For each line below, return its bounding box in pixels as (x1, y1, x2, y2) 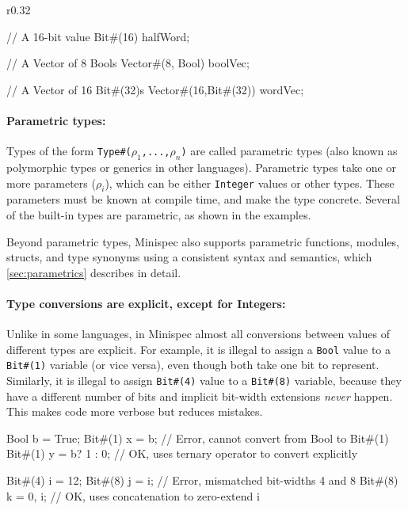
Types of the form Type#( (6, 143, 132, 159)
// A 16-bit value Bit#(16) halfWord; (6, 28, 190, 44)
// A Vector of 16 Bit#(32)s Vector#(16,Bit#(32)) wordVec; (6, 81, 304, 97)
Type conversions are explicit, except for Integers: (6, 295, 286, 311)
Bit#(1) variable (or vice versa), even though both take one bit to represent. (6, 356, 379, 373)
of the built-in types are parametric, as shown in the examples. (6, 206, 311, 223)
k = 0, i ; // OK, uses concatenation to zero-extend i (6, 487, 260, 504)
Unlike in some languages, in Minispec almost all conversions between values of (6, 325, 390, 342)
